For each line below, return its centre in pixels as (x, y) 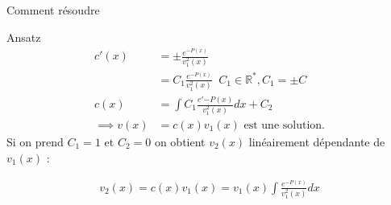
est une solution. (284, 125)
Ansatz (24, 37)
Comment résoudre (53, 10)
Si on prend (35, 141)
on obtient (180, 141)
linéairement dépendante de (317, 141)
